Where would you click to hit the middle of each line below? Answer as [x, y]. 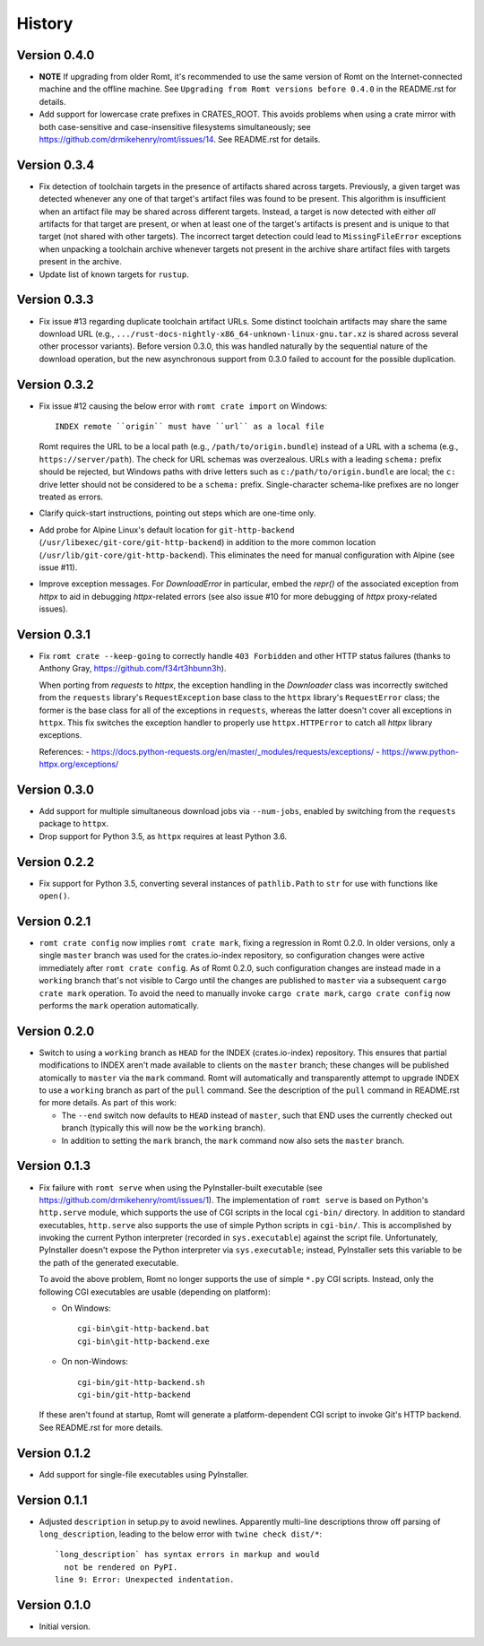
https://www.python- [420, 751]
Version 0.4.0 [56, 55]
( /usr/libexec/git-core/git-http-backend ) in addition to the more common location [207, 542]
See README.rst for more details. [101, 1427]
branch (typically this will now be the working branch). [164, 1128]
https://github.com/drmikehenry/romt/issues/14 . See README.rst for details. [180, 140]
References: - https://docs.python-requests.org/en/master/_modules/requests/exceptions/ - [209, 751]
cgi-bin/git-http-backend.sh [141, 1382]
